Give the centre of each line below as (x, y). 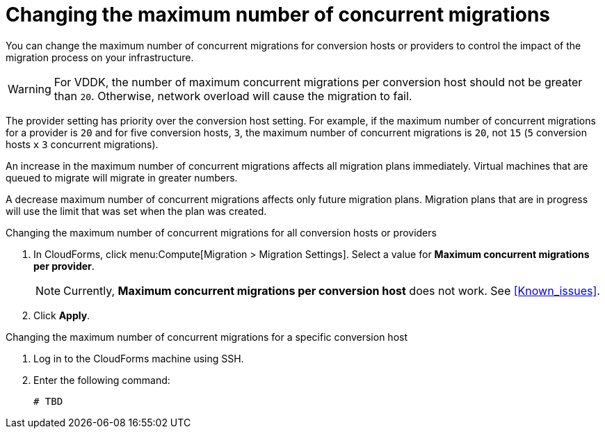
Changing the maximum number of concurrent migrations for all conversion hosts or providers (221, 232)
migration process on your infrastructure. (100, 57)
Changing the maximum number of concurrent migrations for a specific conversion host (207, 337)
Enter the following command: (102, 380)
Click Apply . (62, 315)
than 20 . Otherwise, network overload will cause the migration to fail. (233, 96)
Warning (30, 89)
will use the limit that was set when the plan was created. (136, 211)
